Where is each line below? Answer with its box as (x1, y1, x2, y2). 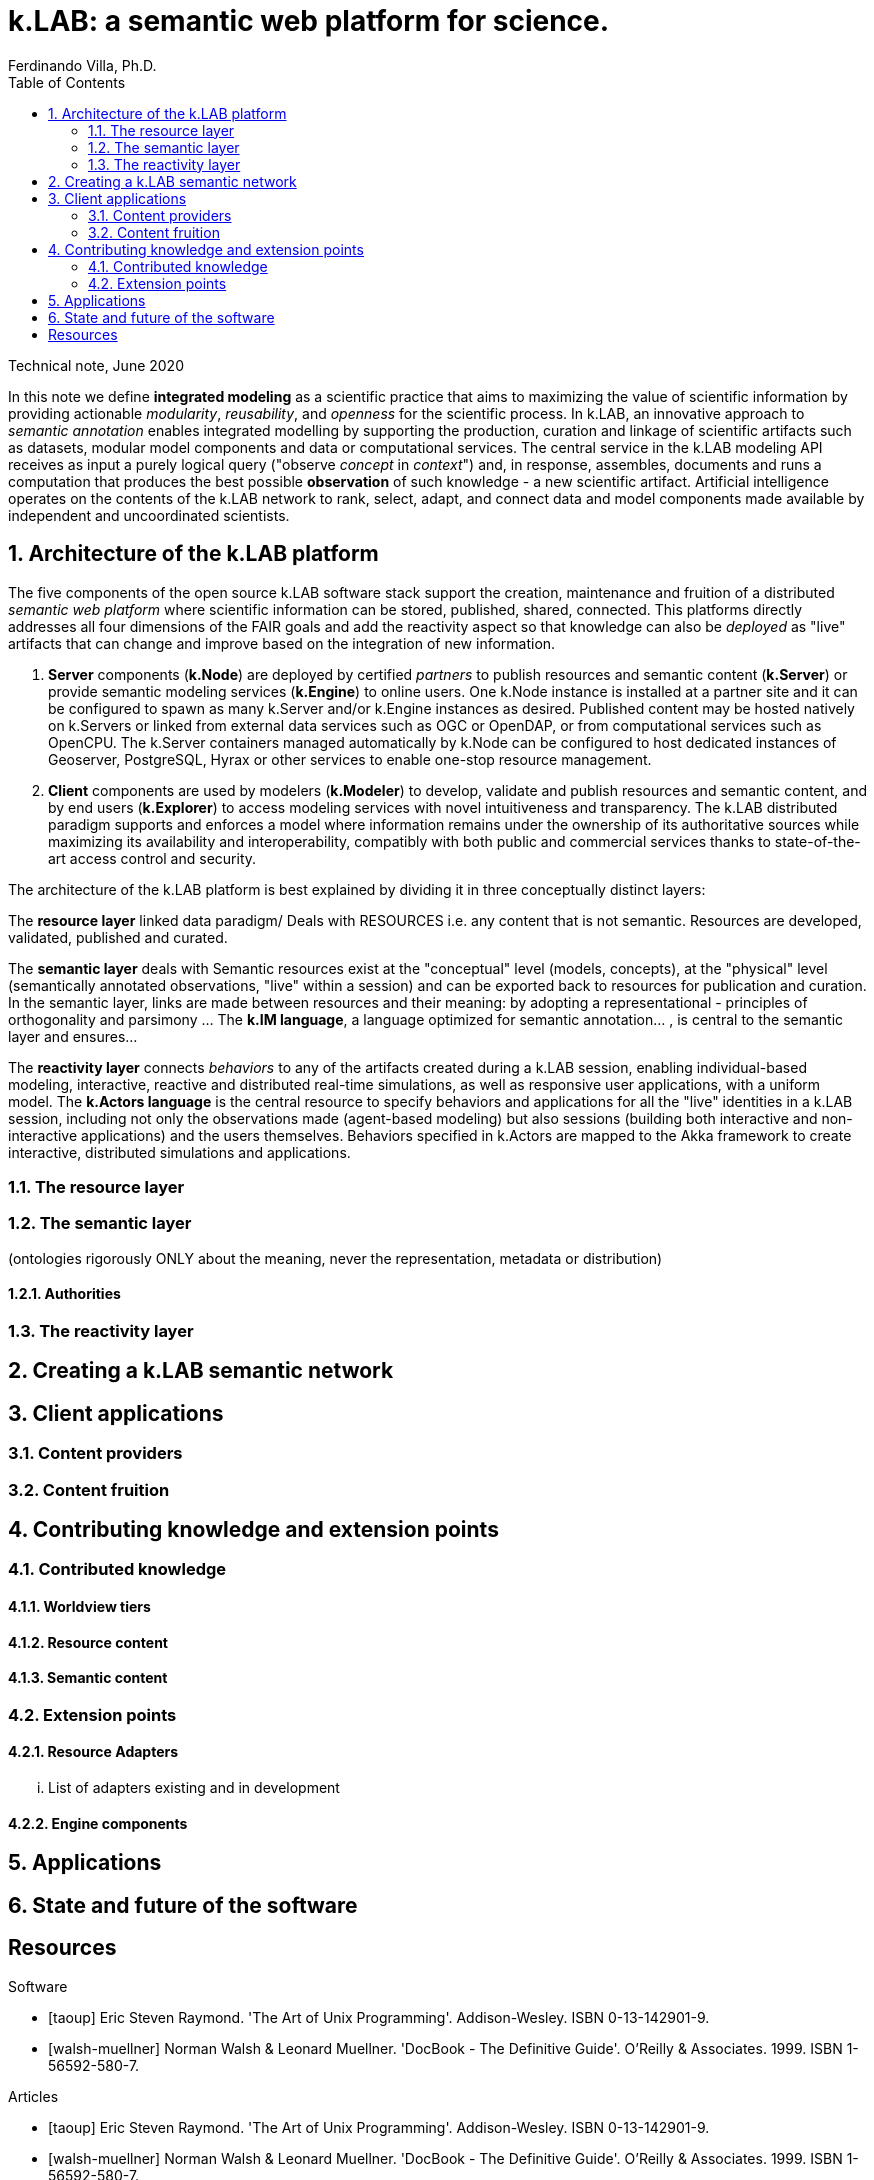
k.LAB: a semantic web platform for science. (8, 4, 610, 38)
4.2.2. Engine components (8, 1814, 188, 1832)
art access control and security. (48, 849, 257, 867)
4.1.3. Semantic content (8, 1669, 168, 1687)
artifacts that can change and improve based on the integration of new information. (8, 634, 556, 652)
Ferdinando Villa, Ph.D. (8, 56, 157, 74)
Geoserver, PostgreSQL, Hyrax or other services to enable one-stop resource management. (48, 750, 652, 768)
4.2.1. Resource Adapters (8, 1743, 179, 1761)
